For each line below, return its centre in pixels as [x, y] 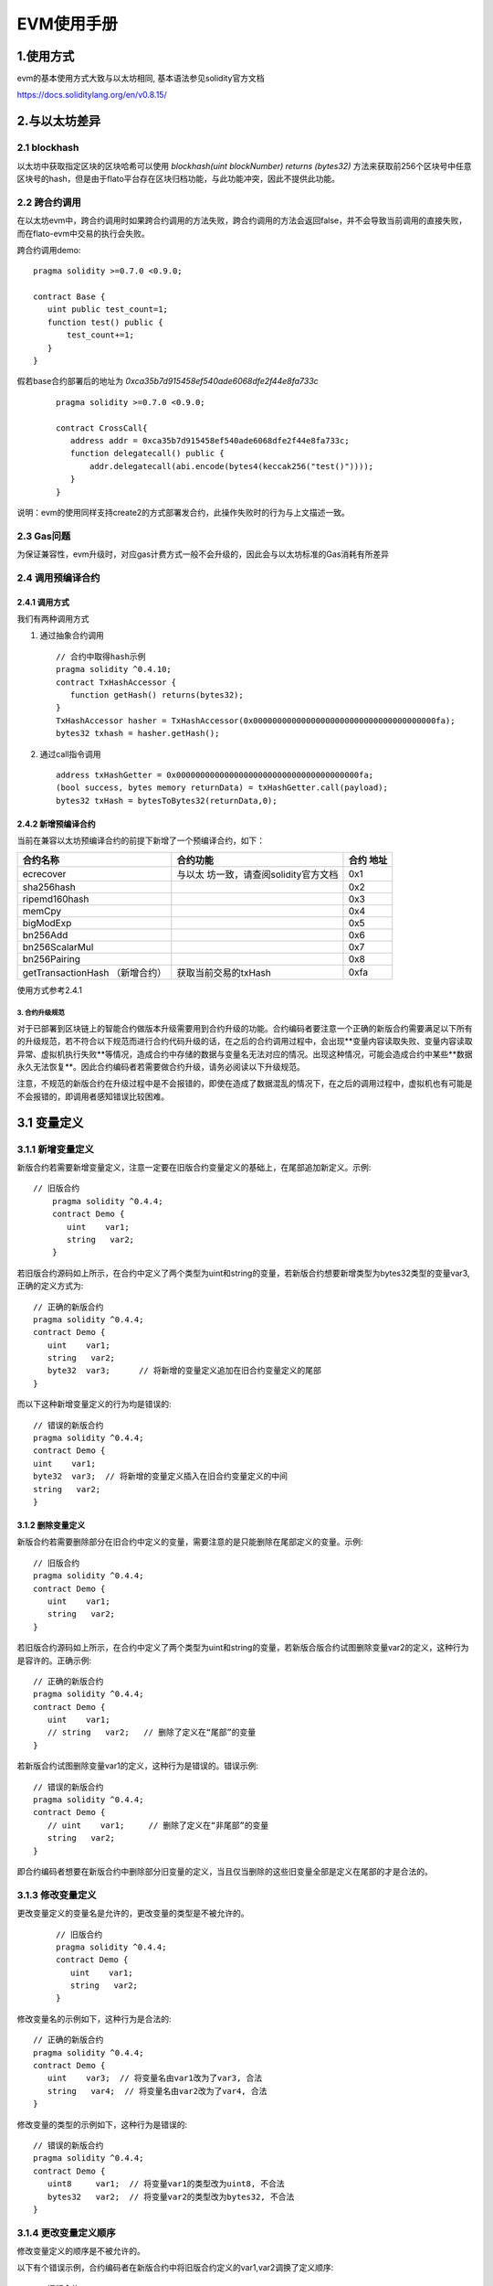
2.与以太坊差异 [59, 121]
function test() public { [105, 322]
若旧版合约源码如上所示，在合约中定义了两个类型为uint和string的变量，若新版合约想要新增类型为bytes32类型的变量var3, [243, 1273]
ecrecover [44, 873]
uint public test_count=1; [108, 310]
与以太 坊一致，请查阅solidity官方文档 [257, 874]
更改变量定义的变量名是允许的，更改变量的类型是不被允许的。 [133, 1913]
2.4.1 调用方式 [43, 602]
